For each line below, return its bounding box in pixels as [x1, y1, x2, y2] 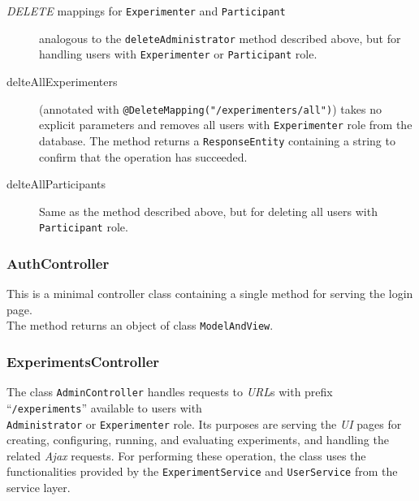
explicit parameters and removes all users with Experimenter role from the [39, 116, 413, 133]
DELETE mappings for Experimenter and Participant [6, 2, 286, 19]
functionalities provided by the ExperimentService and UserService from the [6, 463, 398, 480]
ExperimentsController [6, 351, 160, 371]
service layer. [6, 479, 71, 496]
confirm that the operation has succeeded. [39, 148, 248, 165]
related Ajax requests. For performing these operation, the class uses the [6, 447, 366, 464]
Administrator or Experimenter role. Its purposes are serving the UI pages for [6, 415, 402, 432]
